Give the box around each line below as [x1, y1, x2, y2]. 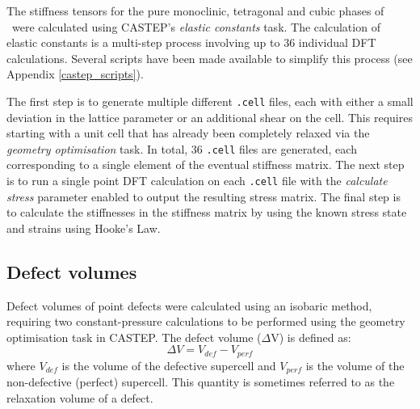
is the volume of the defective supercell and [61, 356, 276, 373]
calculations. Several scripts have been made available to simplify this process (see [6, 49, 413, 66]
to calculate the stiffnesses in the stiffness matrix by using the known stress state [6, 204, 407, 221]
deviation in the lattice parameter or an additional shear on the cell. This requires [6, 108, 413, 125]
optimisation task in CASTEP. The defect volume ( [6, 328, 262, 345]
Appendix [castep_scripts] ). [6, 65, 144, 82]
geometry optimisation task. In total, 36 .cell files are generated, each [6, 140, 357, 157]
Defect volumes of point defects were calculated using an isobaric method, [6, 297, 372, 314]
